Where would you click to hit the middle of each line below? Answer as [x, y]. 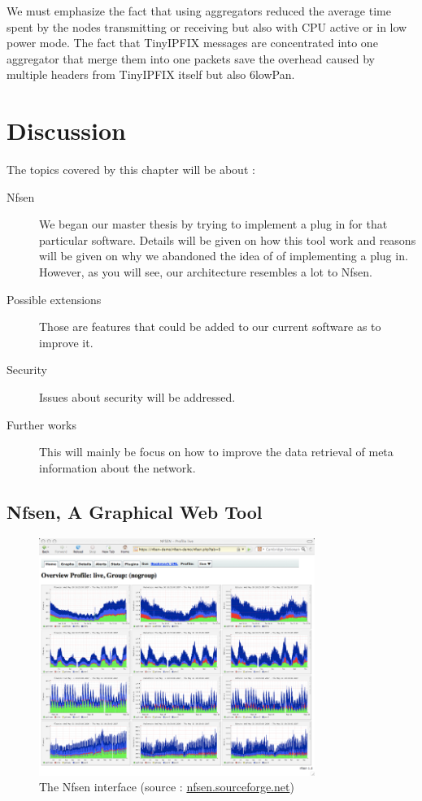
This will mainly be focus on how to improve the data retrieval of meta [216, 452]
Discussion [66, 131]
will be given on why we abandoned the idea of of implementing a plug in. [224, 256]
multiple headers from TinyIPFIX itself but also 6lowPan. [151, 74]
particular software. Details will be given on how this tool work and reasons [228, 239]
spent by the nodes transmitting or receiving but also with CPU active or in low [207, 26]
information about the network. [117, 467]
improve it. [66, 342]
